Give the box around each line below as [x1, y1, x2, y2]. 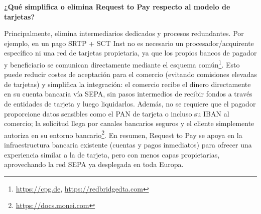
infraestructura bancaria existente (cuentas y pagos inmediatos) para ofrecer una [4, 139, 252, 150]
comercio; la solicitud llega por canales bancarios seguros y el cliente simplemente [4, 118, 254, 128]
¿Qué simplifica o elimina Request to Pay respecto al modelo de [4, 1, 230, 11]
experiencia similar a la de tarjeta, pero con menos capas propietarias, [4, 149, 220, 159]
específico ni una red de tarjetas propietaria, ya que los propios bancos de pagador [4, 47, 257, 58]
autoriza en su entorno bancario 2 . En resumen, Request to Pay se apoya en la [4, 128, 242, 140]
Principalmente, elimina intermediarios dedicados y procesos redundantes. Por [4, 28, 244, 38]
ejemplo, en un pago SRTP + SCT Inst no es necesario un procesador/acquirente [4, 37, 254, 48]
